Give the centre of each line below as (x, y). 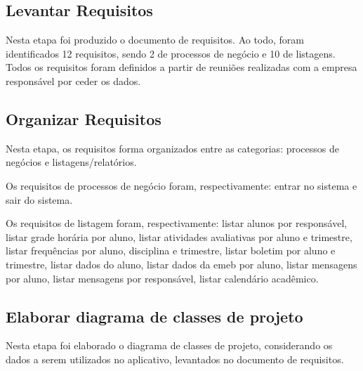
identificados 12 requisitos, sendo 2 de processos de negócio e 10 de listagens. (171, 53)
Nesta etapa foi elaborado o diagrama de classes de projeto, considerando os (169, 345)
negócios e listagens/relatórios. (71, 162)
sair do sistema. (39, 199)
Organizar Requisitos (84, 118)
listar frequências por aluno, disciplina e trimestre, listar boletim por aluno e (171, 250)
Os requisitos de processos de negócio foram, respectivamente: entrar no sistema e (181, 185)
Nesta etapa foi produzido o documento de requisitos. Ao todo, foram (155, 40)
